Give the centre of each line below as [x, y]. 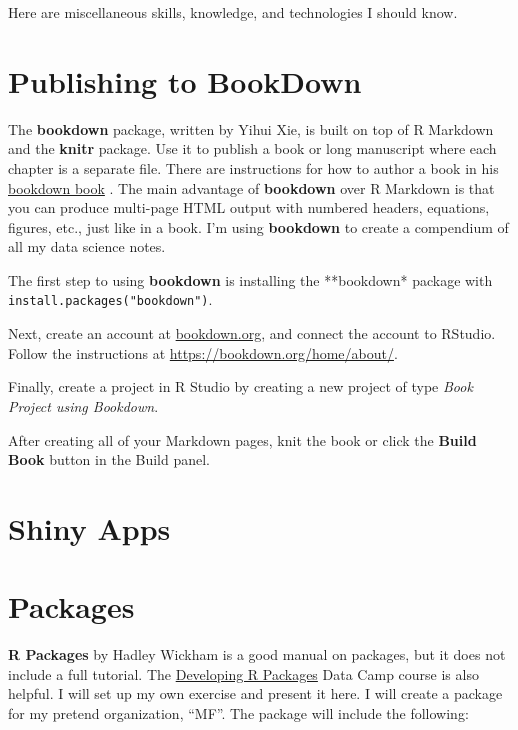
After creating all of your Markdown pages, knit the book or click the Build [242, 439]
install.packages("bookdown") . [110, 299]
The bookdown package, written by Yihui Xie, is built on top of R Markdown [251, 128]
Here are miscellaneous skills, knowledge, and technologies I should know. [233, 12]
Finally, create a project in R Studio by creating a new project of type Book [240, 386]
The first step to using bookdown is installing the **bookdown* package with [250, 279]
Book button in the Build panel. [109, 459]
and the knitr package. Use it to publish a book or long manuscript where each [252, 148]
